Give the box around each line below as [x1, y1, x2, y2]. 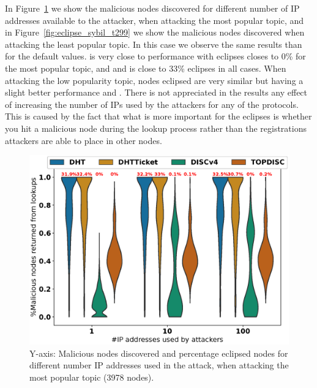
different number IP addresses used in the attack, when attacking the [29, 359, 289, 371]
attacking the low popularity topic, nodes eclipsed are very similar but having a [5, 74, 304, 86]
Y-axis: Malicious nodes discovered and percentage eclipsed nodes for [29, 346, 288, 359]
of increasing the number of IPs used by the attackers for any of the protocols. [5, 97, 299, 110]
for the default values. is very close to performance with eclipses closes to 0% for [5, 50, 306, 63]
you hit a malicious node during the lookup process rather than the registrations [5, 121, 307, 134]
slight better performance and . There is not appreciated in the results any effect [5, 86, 308, 99]
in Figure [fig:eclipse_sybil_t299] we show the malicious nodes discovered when [5, 26, 305, 39]
